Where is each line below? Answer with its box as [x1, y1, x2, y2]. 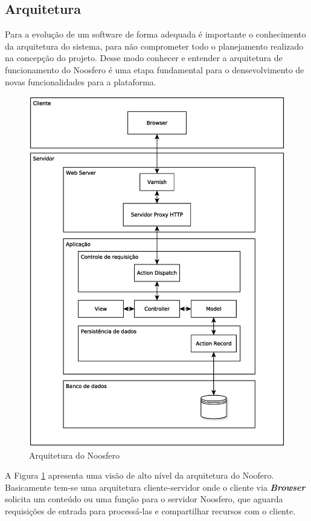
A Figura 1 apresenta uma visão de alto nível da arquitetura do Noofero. [5, 469, 274, 482]
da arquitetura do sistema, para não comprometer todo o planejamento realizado [5, 39, 304, 52]
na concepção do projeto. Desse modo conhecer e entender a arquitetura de [5, 51, 283, 64]
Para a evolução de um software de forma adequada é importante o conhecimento [5, 28, 306, 41]
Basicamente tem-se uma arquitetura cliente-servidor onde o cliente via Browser [5, 480, 306, 493]
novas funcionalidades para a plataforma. [5, 75, 156, 88]
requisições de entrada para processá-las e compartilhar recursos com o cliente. [5, 505, 296, 517]
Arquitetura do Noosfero [29, 448, 120, 461]
